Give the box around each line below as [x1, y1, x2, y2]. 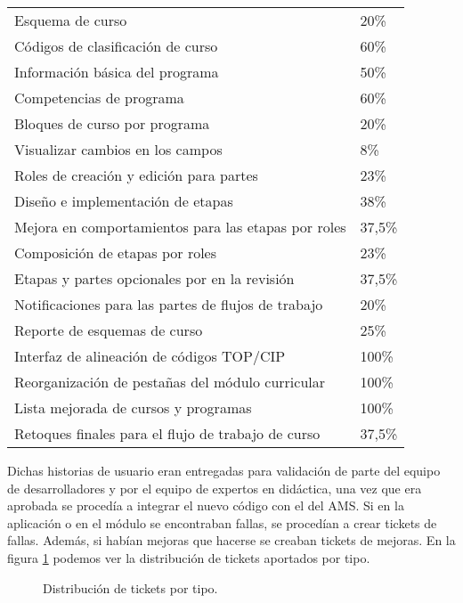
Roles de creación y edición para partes [14, 165, 258, 185]
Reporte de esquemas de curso [14, 320, 203, 340]
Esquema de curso [14, 10, 127, 30]
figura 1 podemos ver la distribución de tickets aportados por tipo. [7, 548, 370, 566]
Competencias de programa [14, 87, 184, 108]
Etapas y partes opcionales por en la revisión [14, 268, 295, 289]
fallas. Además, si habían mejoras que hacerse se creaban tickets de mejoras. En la [7, 531, 456, 550]
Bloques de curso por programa [14, 113, 210, 134]
